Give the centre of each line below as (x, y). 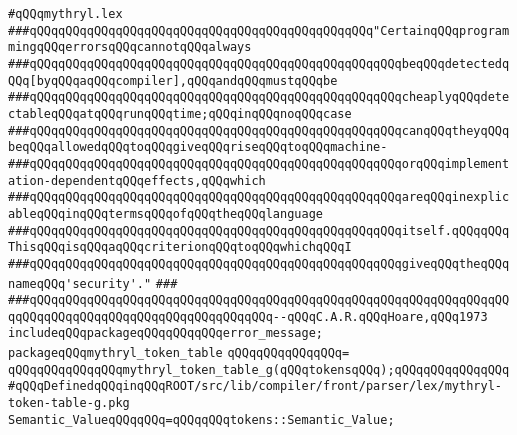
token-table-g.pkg (69, 403)
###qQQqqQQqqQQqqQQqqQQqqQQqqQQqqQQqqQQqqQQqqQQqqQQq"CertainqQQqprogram (259, 30)
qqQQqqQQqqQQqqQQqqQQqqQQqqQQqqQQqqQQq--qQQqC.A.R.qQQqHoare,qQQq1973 (248, 316)
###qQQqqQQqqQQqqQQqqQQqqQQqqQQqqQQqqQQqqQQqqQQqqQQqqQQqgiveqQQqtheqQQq (259, 263)
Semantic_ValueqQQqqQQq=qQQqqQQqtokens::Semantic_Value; (201, 419)
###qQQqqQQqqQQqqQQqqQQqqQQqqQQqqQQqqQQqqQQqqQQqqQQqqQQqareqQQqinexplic (259, 197)
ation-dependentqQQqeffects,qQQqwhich (137, 180)
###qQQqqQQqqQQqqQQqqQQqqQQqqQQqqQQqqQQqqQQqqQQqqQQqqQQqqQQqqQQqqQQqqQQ (259, 300)
